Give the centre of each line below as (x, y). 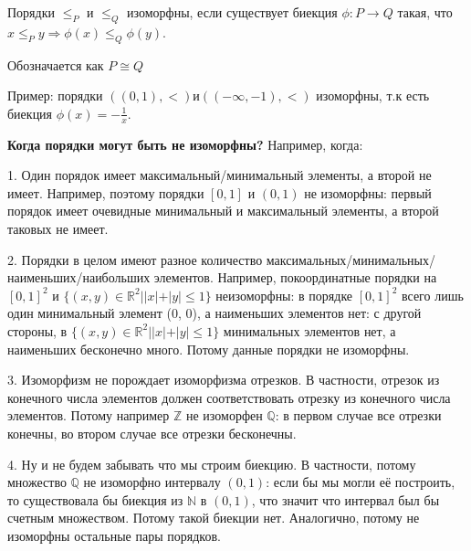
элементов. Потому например (89, 415)
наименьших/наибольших (79, 277)
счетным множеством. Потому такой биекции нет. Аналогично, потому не (214, 518)
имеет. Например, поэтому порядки (106, 192)
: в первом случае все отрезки (358, 415)
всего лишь (432, 295)
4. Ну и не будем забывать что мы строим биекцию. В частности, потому (212, 464)
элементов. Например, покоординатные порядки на (295, 277)
